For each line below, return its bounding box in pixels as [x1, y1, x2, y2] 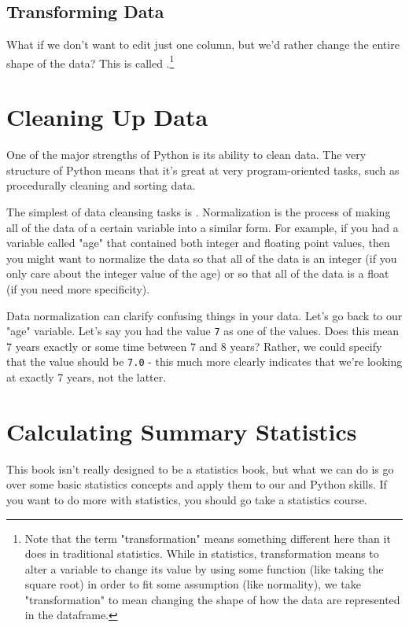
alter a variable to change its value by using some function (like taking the [24, 560, 384, 577]
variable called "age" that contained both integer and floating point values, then [6, 234, 390, 251]
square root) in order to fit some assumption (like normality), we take [24, 576, 361, 592]
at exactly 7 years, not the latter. [6, 369, 167, 385]
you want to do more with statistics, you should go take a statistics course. [6, 491, 367, 507]
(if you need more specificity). [6, 280, 150, 297]
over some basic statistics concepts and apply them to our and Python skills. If [6, 476, 387, 492]
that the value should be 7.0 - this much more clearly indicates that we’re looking [6, 353, 403, 370]
